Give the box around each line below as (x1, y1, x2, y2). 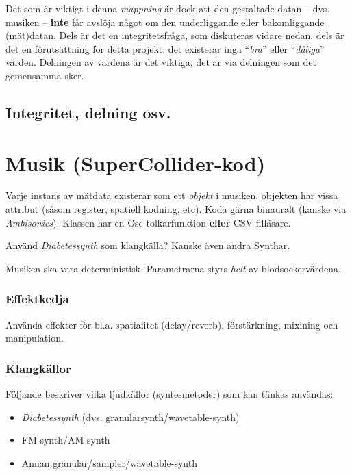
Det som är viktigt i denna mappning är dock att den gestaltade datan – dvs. (5, 1, 330, 15)
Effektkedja (5, 290, 69, 307)
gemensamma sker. (5, 68, 84, 82)
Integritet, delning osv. (5, 101, 171, 123)
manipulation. (5, 331, 64, 345)
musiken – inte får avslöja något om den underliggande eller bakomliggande (5, 14, 325, 29)
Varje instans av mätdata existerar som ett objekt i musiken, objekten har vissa (5, 188, 338, 203)
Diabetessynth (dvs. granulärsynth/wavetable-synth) (21, 409, 240, 424)
